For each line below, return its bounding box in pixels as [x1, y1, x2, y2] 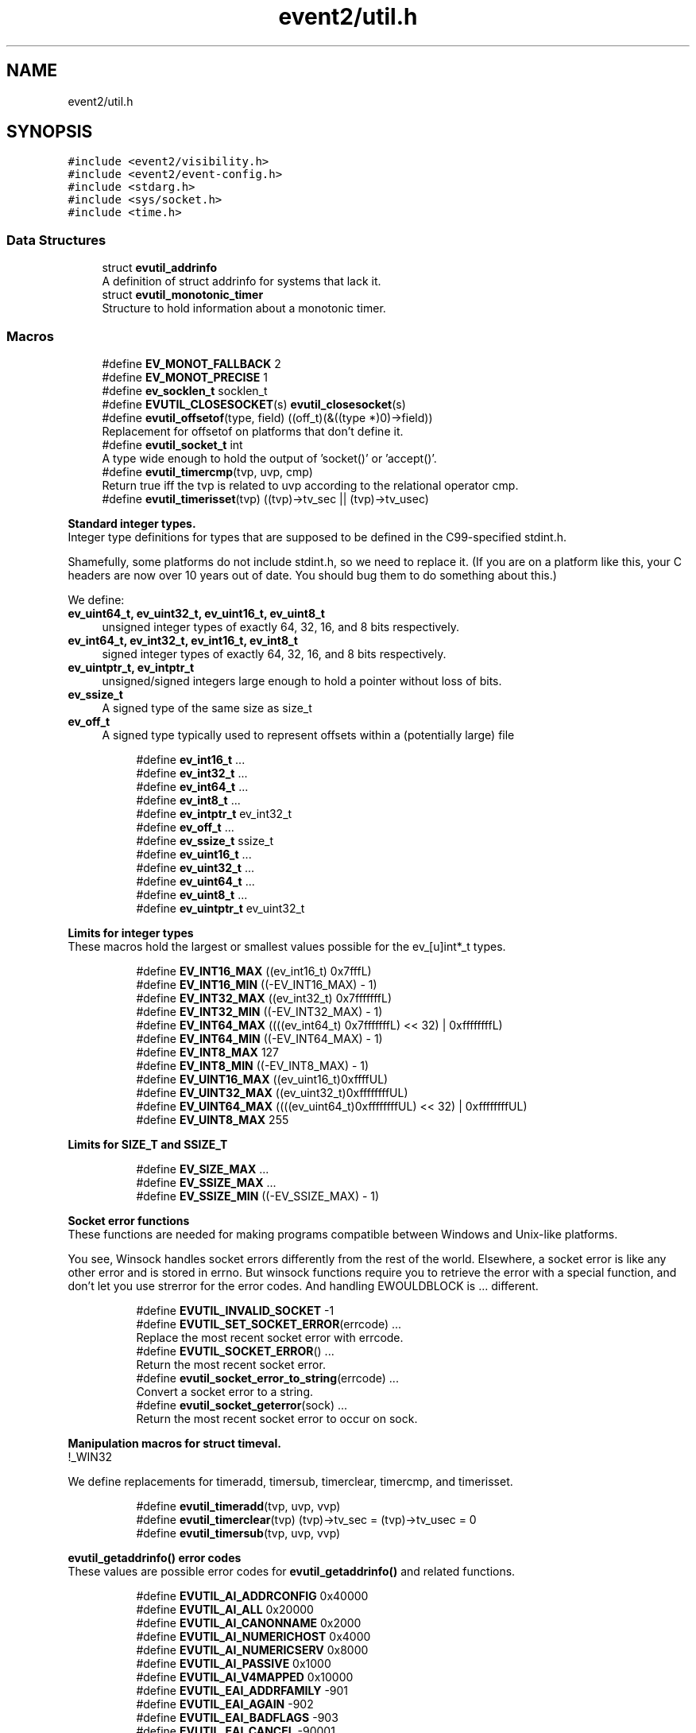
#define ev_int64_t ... [136, 779, 249, 793]
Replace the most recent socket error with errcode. [136, 1330, 404, 1344]
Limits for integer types [68, 925, 194, 940]
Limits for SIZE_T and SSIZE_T [68, 1137, 228, 1151]
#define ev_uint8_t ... [136, 887, 248, 901]
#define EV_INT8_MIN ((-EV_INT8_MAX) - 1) [136, 1058, 369, 1072]
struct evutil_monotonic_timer [102, 288, 264, 302]
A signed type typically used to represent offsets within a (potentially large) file [102, 727, 515, 742]
